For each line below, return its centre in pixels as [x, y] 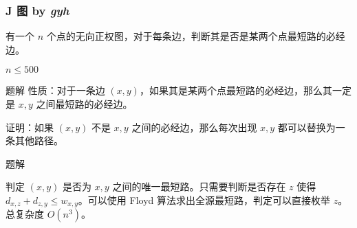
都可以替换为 [306, 127]
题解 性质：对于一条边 [55, 90]
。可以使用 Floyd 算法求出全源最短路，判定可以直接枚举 [204, 199]
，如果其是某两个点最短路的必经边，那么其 [236, 90]
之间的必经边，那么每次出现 [194, 127]
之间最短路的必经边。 [84, 104]
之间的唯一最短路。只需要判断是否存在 [199, 186]
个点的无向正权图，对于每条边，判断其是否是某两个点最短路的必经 [196, 36]
